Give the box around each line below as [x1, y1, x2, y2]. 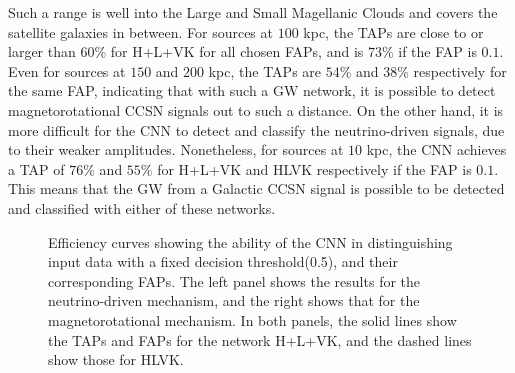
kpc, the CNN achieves [366, 139, 507, 160]
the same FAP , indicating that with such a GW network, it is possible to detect [8, 80, 496, 101]
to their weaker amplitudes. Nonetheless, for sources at [8, 139, 344, 160]
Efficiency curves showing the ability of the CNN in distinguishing [48, 231, 453, 252]
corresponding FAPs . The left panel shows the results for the [48, 270, 421, 291]
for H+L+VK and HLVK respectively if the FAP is [157, 158, 472, 179]
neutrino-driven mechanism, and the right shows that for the [48, 290, 420, 311]
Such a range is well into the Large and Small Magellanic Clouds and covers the [8, 2, 498, 22]
